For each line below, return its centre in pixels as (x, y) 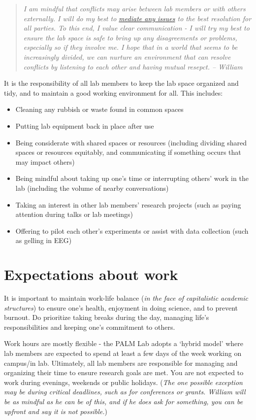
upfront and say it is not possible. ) (56, 411)
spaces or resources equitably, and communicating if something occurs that (128, 152)
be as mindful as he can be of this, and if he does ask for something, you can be (124, 401)
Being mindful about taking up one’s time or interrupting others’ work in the (132, 178)
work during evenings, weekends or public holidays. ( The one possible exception (123, 382)
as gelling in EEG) (44, 240)
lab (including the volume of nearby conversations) (92, 188)
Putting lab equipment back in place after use (85, 125)
